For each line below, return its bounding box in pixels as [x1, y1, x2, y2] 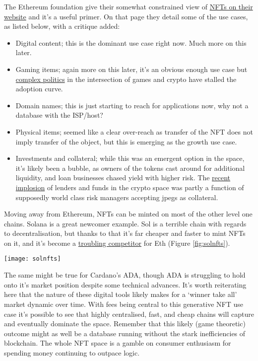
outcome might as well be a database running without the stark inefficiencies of [4, 328, 246, 338]
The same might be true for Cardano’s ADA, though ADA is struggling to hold [4, 270, 246, 280]
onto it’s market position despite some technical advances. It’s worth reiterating [4, 279, 247, 289]
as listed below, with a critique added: [4, 21, 120, 31]
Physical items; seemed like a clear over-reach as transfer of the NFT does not [15, 126, 253, 137]
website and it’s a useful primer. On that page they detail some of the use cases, [4, 11, 248, 21]
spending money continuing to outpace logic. [4, 347, 140, 358]
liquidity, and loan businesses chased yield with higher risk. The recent [15, 172, 231, 183]
